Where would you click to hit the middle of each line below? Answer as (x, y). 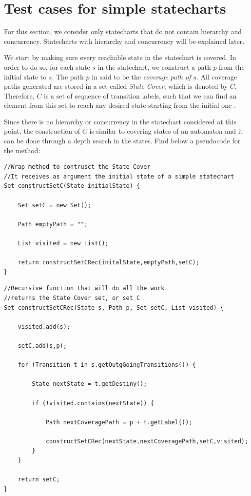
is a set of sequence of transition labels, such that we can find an (140, 95)
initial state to (25, 76)
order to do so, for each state (47, 67)
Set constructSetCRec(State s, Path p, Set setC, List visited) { (114, 308)
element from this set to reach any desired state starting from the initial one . (120, 105)
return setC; (39, 480)
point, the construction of (42, 131)
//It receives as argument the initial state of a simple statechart (119, 176)
